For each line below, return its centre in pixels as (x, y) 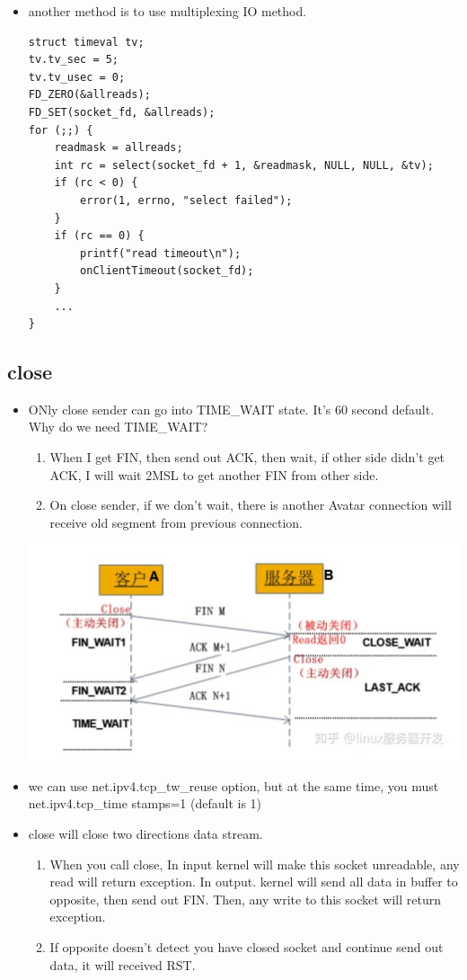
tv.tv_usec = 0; (77, 77)
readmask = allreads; (119, 148)
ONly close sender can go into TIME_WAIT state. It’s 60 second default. (231, 409)
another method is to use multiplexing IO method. (167, 11)
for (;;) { (61, 130)
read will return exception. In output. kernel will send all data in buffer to (254, 882)
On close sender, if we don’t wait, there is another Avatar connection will (251, 505)
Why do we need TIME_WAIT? (118, 427)
